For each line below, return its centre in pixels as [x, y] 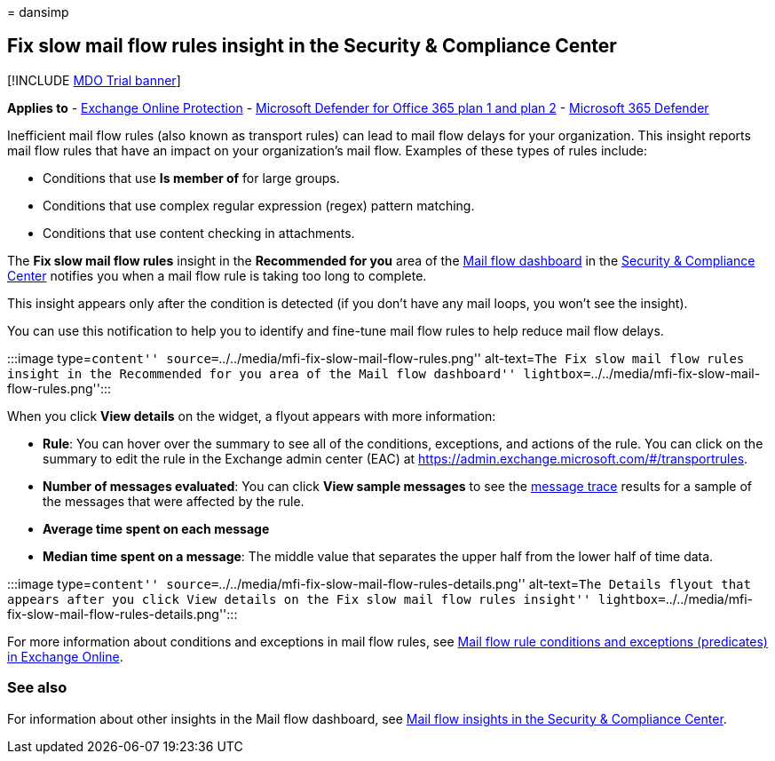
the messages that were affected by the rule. [174, 501]
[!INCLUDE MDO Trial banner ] [94, 80]
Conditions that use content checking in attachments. [199, 233]
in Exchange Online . [65, 656]
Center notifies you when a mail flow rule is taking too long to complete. [217, 275]
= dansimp [38, 12]
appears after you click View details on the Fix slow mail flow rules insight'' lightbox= [336, 599]
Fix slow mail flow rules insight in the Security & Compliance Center [312, 46]
